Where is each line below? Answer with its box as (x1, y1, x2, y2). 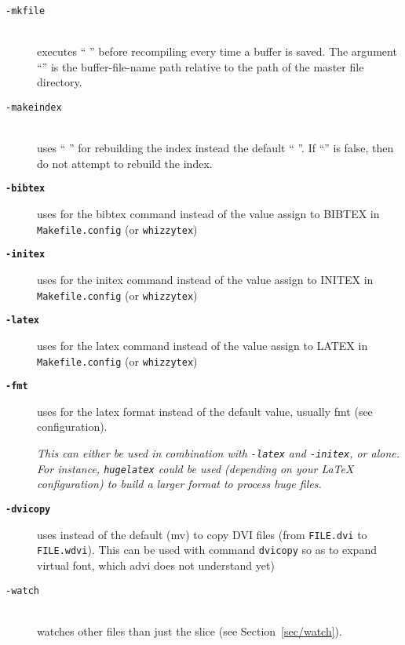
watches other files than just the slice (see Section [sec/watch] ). (37, 622, 342, 639)
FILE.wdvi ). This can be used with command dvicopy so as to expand (37, 541, 377, 558)
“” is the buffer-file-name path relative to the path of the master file (37, 58, 364, 75)
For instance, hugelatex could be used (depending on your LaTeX (37, 460, 354, 476)
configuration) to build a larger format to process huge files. (37, 476, 322, 492)
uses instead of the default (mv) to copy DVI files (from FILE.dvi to (37, 526, 367, 542)
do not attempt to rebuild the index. (37, 155, 213, 171)
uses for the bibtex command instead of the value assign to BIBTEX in (37, 206, 380, 222)
